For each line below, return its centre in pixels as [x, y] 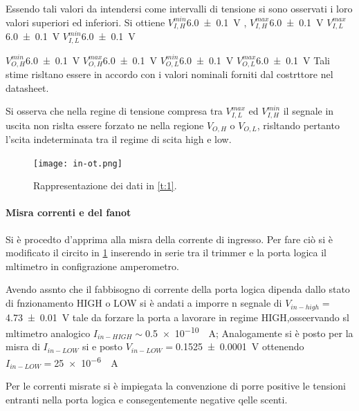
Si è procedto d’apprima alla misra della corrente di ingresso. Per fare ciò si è [169, 239]
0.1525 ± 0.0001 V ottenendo [240, 346]
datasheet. [27, 87]
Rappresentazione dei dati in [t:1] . [105, 185]
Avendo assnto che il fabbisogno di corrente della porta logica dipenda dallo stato [178, 289]
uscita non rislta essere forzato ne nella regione [105, 125]
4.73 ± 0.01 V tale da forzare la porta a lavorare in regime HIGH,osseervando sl [177, 317]
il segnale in [309, 111]
